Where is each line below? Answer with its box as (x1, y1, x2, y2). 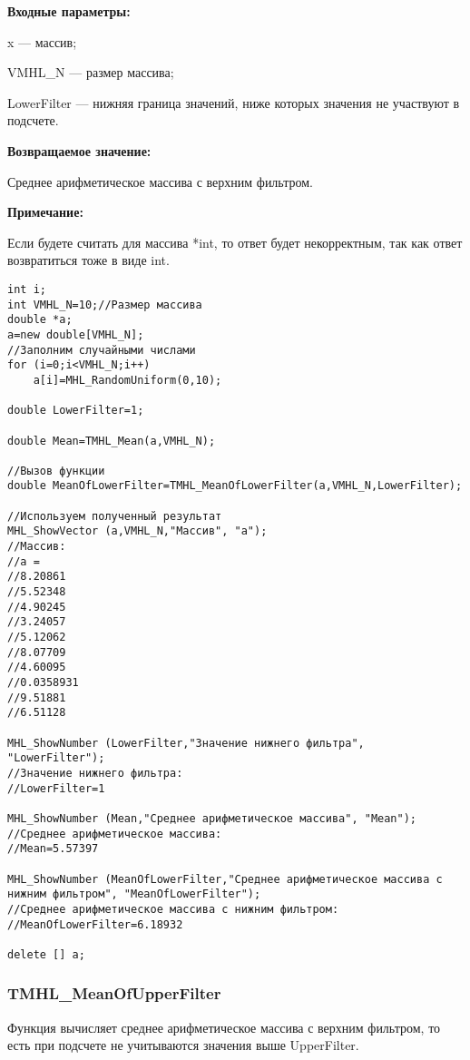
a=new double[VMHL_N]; (7, 328, 144, 341)
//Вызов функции (7, 464, 105, 477)
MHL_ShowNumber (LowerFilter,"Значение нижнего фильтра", (7, 736, 365, 750)
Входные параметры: (7, 2, 131, 20)
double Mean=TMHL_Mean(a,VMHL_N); (7, 434, 216, 447)
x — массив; (7, 32, 77, 51)
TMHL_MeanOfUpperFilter (7, 982, 221, 1005)
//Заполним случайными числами (7, 343, 196, 357)
